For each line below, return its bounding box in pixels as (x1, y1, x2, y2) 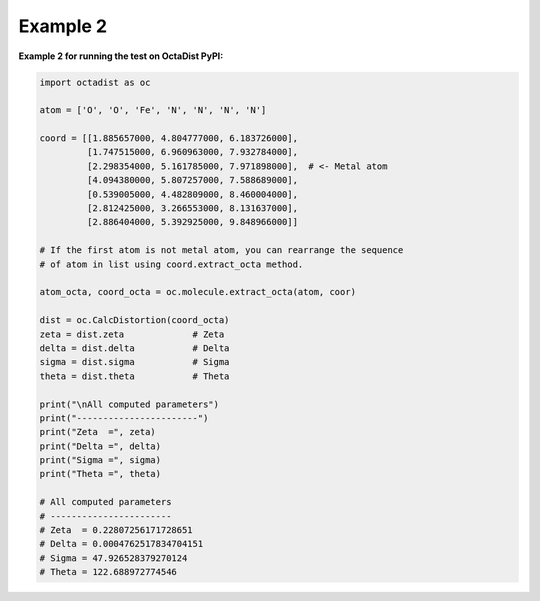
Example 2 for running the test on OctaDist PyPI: (18, 50, 224, 62)
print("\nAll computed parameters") (39, 398, 220, 410)
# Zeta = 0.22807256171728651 (39, 525, 194, 536)
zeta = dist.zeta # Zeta (39, 328, 225, 340)
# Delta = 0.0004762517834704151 (39, 538, 204, 550)
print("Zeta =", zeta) (39, 426, 157, 438)
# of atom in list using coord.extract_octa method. (39, 258, 304, 270)
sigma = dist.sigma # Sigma (39, 356, 230, 368)
